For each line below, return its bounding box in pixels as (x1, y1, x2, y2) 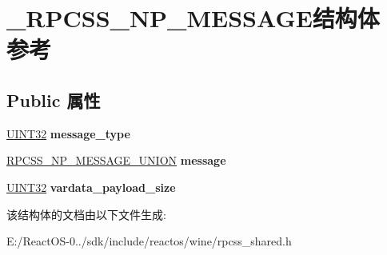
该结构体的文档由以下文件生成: (6, 205, 166, 222)
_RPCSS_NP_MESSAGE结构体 (6, 2, 380, 34)
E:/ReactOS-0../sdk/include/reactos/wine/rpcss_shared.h (6, 233, 292, 249)
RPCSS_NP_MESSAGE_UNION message (6, 152, 226, 169)
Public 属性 (6, 87, 101, 112)
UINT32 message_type (6, 125, 130, 141)
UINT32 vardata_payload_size (6, 178, 176, 195)
